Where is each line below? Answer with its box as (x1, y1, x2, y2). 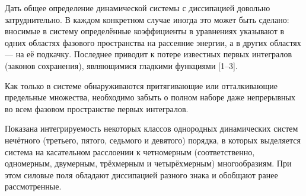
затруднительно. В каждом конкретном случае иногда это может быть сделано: (5, 13, 289, 25)
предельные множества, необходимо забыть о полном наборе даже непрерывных (5, 91, 295, 103)
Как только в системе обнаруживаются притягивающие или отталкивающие (5, 79, 278, 92)
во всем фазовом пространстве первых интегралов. (5, 102, 189, 115)
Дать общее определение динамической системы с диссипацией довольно (5, 2, 270, 14)
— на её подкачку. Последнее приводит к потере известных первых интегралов (5, 48, 292, 60)
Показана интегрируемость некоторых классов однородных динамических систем (5, 122, 298, 135)
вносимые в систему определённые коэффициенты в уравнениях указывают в (5, 25, 285, 37)
